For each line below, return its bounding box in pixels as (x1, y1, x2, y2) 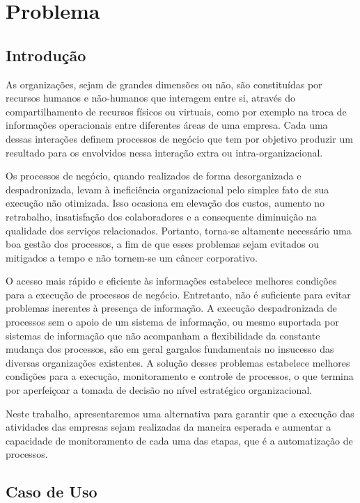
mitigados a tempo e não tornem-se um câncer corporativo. (6, 250, 258, 264)
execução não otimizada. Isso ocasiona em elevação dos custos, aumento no (6, 195, 325, 210)
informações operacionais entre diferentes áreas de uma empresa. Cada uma (6, 118, 328, 132)
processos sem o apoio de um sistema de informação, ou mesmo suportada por (6, 314, 339, 329)
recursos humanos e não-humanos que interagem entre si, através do (6, 90, 295, 105)
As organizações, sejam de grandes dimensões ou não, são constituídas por (6, 77, 322, 91)
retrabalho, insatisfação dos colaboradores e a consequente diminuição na (6, 209, 317, 223)
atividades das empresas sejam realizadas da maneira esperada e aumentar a (6, 420, 331, 434)
